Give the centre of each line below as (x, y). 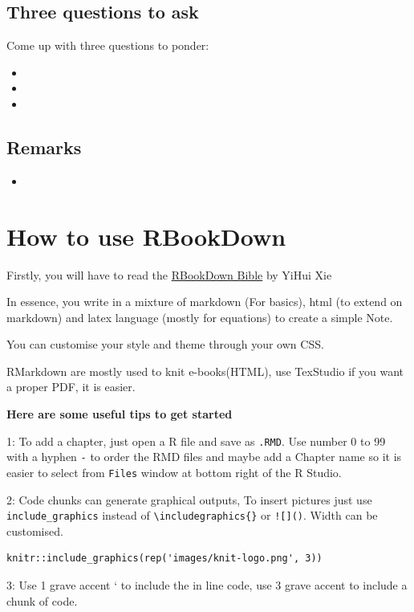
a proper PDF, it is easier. (71, 387)
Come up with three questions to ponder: (108, 45)
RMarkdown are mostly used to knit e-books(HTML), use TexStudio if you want (205, 371)
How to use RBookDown (146, 236)
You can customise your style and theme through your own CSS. (165, 344)
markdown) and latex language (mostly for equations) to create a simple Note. (200, 317)
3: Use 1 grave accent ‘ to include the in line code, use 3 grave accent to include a (207, 585)
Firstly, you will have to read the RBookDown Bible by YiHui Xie (169, 274)
